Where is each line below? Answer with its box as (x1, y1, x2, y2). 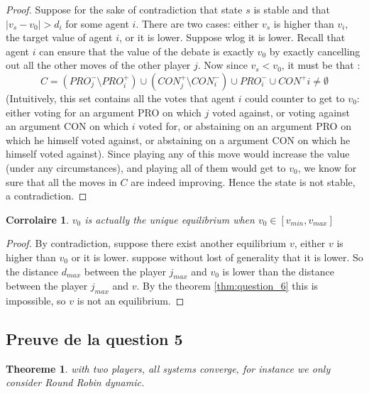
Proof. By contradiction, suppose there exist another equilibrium (6, 236, 287, 251)
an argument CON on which (6, 119, 129, 133)
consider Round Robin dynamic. (6, 375, 145, 390)
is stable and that (253, 2, 330, 16)
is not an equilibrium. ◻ (77, 293, 184, 308)
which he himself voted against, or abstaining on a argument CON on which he (6, 132, 351, 147)
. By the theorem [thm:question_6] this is (136, 278, 319, 293)
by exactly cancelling (269, 43, 360, 58)
